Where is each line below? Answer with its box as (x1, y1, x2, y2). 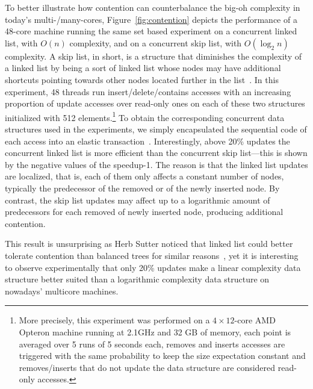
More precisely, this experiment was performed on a (19, 314, 210, 326)
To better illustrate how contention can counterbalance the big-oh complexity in (5, 1, 300, 13)
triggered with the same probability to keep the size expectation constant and (19, 349, 306, 362)
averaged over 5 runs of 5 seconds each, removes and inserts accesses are (19, 337, 285, 350)
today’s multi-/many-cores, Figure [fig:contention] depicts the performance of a (5, 13, 297, 25)
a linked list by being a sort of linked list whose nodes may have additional (5, 61, 281, 74)
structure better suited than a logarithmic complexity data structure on (5, 273, 270, 285)
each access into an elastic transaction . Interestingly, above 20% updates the (5, 134, 290, 147)
